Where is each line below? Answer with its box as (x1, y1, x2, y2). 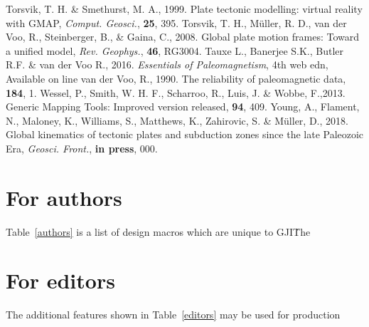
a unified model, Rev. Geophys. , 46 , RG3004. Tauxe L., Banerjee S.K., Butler (6, 43, 344, 58)
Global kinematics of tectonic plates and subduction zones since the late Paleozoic (6, 127, 364, 142)
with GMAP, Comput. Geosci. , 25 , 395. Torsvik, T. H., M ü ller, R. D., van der (6, 15, 347, 30)
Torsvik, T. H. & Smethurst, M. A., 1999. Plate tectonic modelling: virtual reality (6, 1, 363, 16)
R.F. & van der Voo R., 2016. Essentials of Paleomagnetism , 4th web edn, (6, 57, 328, 72)
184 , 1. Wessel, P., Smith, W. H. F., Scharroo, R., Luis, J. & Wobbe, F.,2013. (6, 85, 346, 100)
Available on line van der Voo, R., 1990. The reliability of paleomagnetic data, (6, 71, 346, 85)
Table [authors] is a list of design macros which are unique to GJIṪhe (6, 224, 311, 239)
